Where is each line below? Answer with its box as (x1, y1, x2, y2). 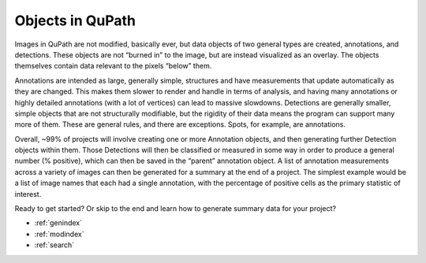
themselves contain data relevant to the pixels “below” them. (14, 61, 212, 71)
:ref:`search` (34, 240, 75, 250)
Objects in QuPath (14, 12, 136, 29)
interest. (14, 189, 42, 198)
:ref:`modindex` (34, 229, 84, 239)
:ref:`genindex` (34, 218, 83, 228)
